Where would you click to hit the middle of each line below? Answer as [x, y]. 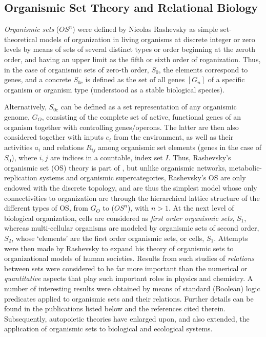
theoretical [21, 39]
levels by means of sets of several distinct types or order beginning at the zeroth [130, 49]
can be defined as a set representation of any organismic [149, 107]
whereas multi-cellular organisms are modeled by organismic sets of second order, [132, 228]
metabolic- [245, 167]
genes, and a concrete [38, 79]
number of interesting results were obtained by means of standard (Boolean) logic [132, 288]
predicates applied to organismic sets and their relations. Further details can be [129, 298]
